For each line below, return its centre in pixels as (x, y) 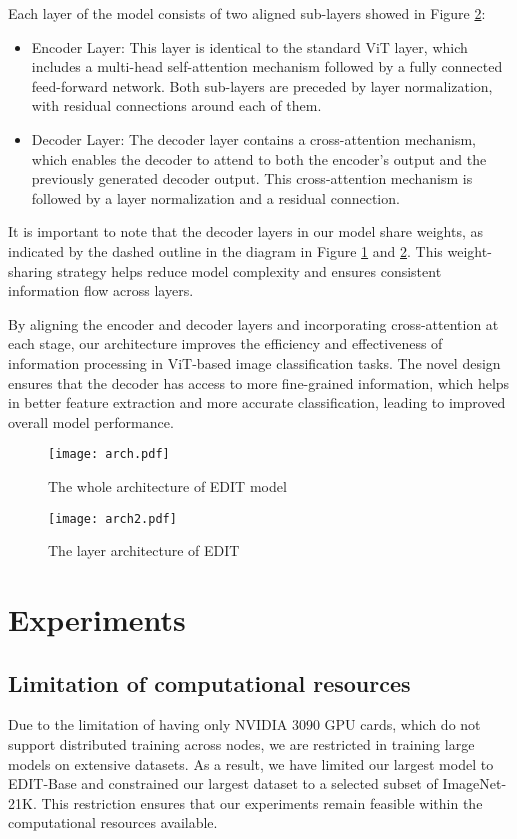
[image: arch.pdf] (109, 454)
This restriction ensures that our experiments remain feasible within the (262, 802)
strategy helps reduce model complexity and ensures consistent (249, 270)
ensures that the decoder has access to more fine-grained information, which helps (259, 382)
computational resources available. (113, 822)
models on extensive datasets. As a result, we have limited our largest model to (251, 763)
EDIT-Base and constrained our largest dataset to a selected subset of (223, 783)
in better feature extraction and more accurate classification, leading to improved (257, 402)
